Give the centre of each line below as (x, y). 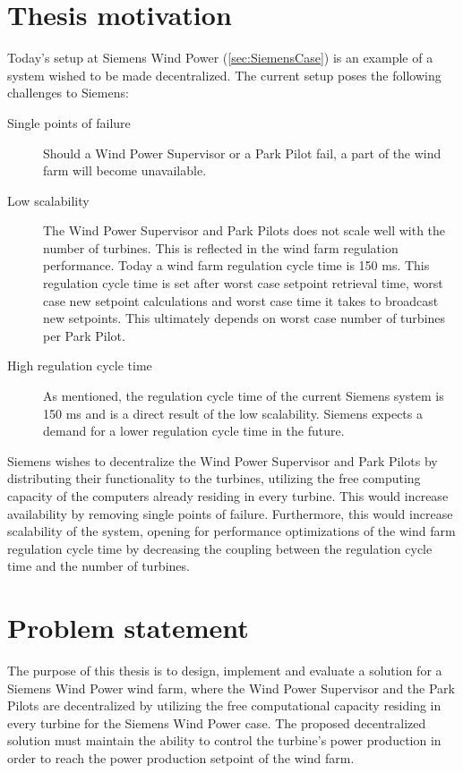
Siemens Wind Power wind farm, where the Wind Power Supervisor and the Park (231, 688)
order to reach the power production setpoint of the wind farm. (181, 758)
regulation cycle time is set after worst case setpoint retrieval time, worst (243, 283)
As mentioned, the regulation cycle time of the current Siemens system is (244, 396)
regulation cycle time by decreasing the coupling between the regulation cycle (220, 548)
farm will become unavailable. (125, 170)
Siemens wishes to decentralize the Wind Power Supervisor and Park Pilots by (223, 460)
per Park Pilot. (84, 335)
